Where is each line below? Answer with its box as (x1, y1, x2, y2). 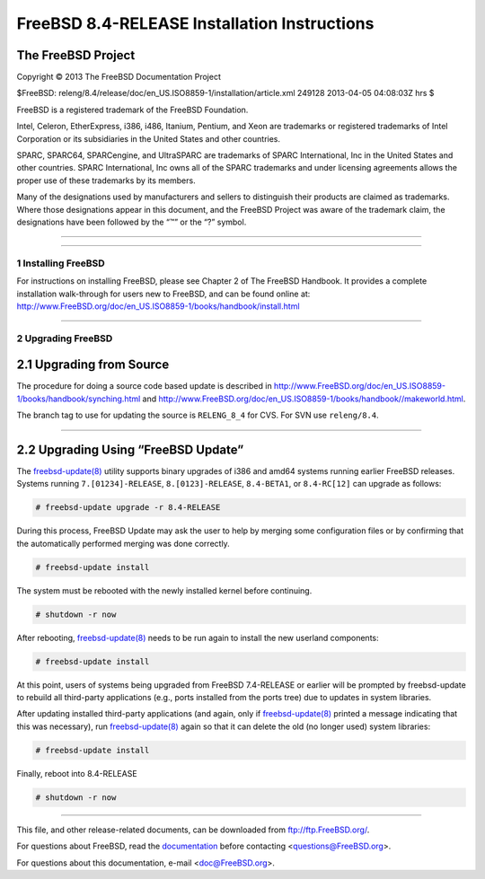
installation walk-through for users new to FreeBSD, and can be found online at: (16, 288, 311, 299)
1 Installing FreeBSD (16, 257, 105, 269)
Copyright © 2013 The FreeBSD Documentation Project (16, 72, 222, 83)
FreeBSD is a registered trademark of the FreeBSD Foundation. (16, 104, 249, 115)
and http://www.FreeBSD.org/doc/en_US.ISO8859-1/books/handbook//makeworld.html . (142, 393, 466, 404)
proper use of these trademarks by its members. (16, 175, 197, 186)
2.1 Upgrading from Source (16, 357, 170, 373)
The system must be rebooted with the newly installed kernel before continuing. (16, 585, 313, 596)
